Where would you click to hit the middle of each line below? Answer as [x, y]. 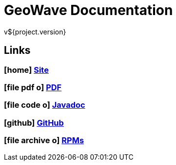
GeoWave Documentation [88, 10]
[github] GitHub [34, 123]
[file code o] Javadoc [45, 105]
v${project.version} [35, 32]
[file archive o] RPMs [44, 140]
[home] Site [26, 70]
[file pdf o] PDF [33, 87]
